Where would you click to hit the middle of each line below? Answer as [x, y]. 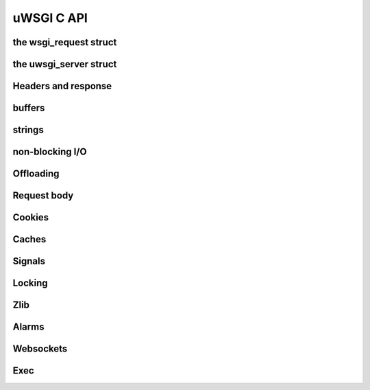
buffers [29, 108]
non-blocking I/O [50, 152]
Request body [43, 196]
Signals [29, 261]
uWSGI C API [50, 18]
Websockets [40, 349]
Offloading [36, 174]
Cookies [31, 217]
